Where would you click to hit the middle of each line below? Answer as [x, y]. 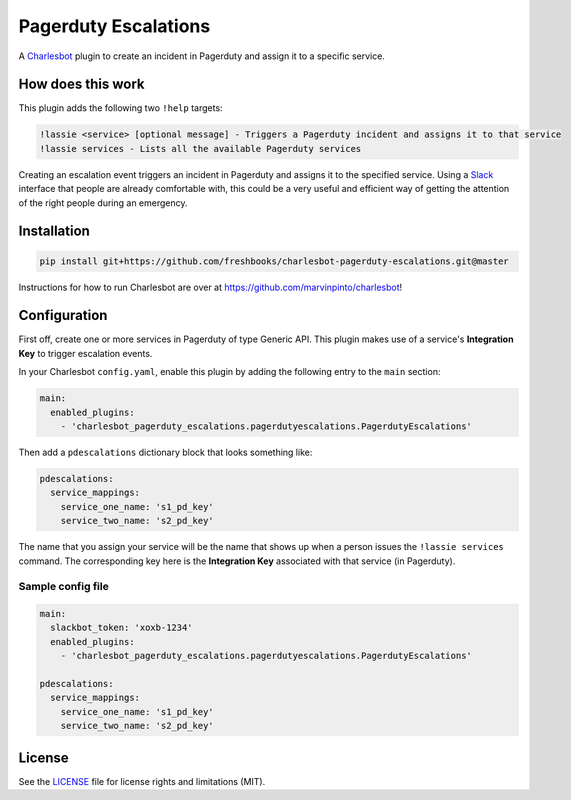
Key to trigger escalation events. [85, 353]
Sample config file [63, 587]
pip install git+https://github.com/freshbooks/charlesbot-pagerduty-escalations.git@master [274, 261]
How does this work [81, 84]
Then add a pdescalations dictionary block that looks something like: [165, 452]
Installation [54, 231]
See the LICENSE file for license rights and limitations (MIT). [142, 781]
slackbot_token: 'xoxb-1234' [122, 628]
